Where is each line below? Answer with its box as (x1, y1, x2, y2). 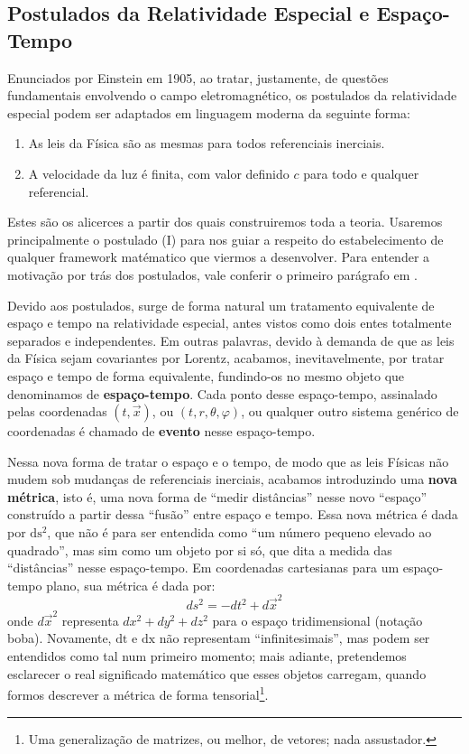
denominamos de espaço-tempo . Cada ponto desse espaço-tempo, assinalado (7, 384, 437, 403)
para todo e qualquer (303, 163, 419, 182)
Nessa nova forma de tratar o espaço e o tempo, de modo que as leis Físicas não (7, 451, 449, 470)
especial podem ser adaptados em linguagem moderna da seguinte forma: (7, 103, 410, 122)
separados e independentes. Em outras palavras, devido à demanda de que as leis (7, 330, 455, 349)
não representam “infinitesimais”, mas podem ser (159, 628, 430, 647)
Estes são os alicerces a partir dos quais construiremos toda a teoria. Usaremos (7, 212, 443, 231)
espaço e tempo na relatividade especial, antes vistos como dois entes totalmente (7, 313, 452, 332)
